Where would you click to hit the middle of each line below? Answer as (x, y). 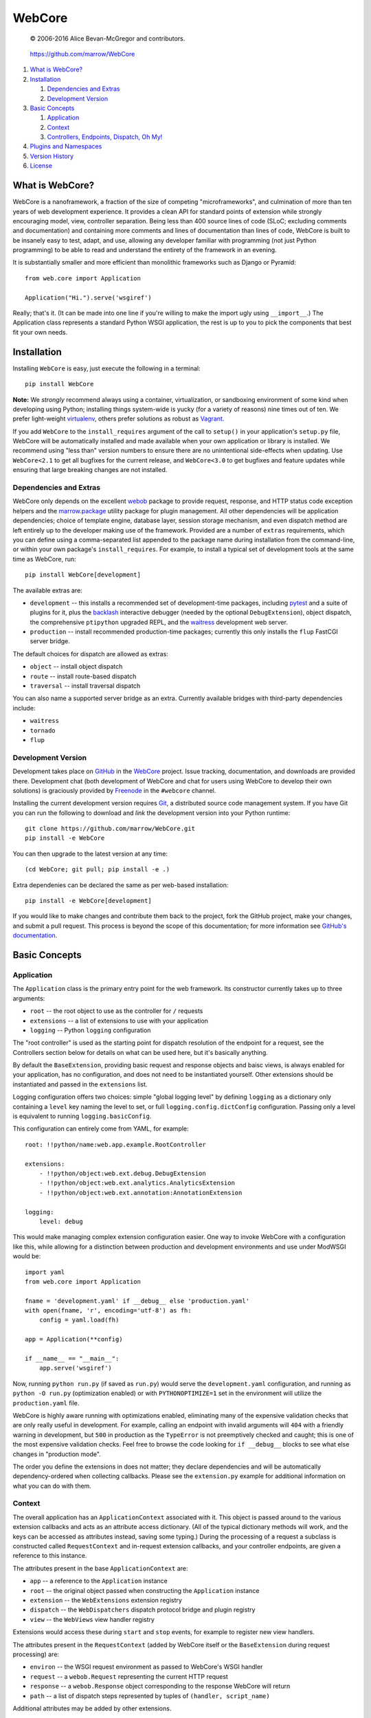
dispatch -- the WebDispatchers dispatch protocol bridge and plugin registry (143, 1610)
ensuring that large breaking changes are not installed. (90, 470)
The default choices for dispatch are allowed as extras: (90, 654)
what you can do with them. (52, 1486)
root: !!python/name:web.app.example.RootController (115, 1145)
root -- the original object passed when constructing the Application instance (145, 1590)
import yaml (45, 1272)
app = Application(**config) (74, 1339)
